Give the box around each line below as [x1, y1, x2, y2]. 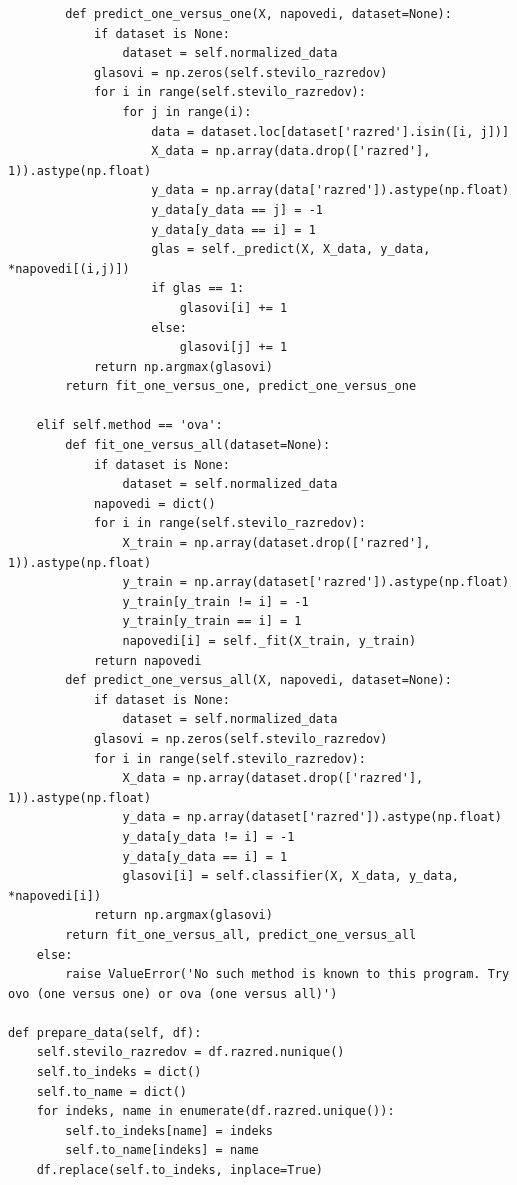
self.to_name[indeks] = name [65, 1143, 259, 1158]
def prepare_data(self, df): [8, 1025, 202, 1040]
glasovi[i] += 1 [179, 300, 288, 315]
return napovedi [93, 653, 202, 668]
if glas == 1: [151, 281, 245, 296]
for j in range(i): [122, 104, 252, 119]
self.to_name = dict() [36, 1084, 187, 1099]
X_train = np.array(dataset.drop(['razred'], [122, 536, 431, 551]
